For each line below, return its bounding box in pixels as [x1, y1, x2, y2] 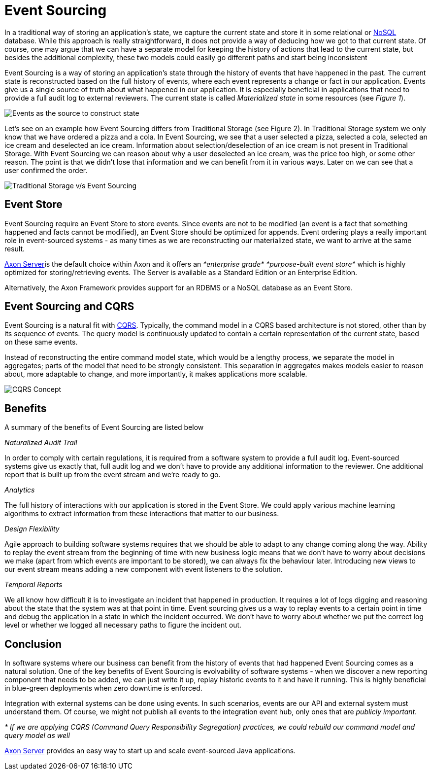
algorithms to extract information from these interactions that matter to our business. [4, 509, 279, 518]
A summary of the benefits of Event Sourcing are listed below [4, 423, 204, 432]
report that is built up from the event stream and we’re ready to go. [4, 470, 221, 479]
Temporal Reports [4, 580, 63, 589]
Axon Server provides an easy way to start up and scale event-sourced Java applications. [4, 746, 296, 755]
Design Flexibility [4, 525, 60, 533]
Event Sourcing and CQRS [4, 300, 134, 313]
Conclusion [4, 637, 62, 650]
